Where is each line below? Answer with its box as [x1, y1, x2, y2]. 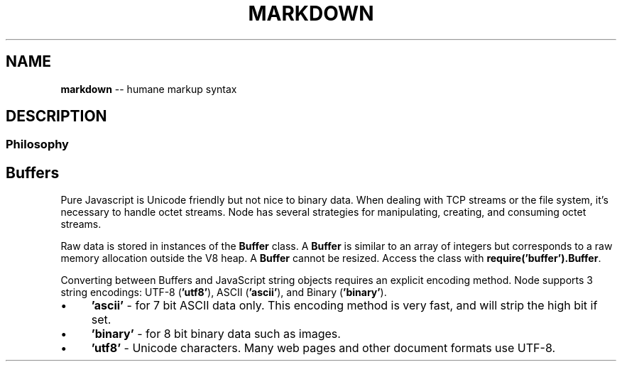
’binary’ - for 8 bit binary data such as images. [91, 327, 341, 341]
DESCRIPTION [6, 107, 107, 126]
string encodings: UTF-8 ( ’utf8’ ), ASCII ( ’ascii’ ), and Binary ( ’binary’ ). [60, 286, 387, 299]
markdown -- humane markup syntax [60, 82, 237, 95]
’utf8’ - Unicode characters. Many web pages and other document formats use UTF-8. [91, 341, 556, 356]
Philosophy [6, 137, 69, 152]
